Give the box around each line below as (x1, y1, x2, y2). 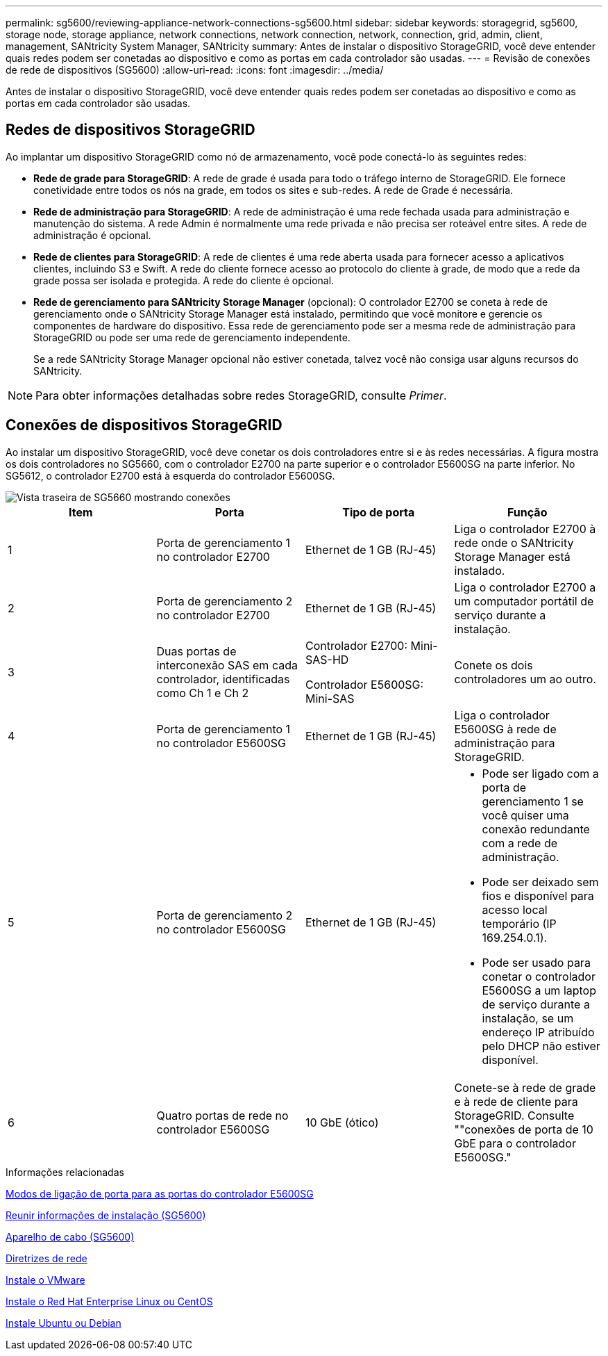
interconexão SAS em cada (156, 657, 298, 672)
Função (507, 505, 548, 519)
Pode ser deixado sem (482, 874, 599, 889)
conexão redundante (482, 822, 590, 836)
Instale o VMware (6, 1273, 85, 1286)
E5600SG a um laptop (482, 983, 597, 997)
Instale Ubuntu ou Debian (6, 1316, 121, 1329)
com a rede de (482, 835, 558, 850)
